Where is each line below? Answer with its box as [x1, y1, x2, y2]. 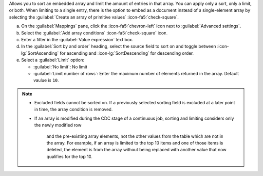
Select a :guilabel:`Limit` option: [21, 57, 85, 63]
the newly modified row [34, 122, 82, 128]
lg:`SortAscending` [21, 50, 59, 56]
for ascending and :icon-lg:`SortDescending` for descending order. [59, 50, 194, 56]
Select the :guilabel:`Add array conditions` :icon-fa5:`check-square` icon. [21, 30, 168, 36]
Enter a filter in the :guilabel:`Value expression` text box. [21, 36, 133, 42]
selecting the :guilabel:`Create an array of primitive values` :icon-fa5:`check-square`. [9, 14, 179, 20]
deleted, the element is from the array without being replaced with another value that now [46, 147, 226, 153]
